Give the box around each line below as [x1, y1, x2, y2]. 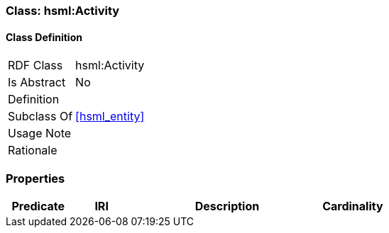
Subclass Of [8, 109, 73, 124]
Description [194, 198, 260, 213]
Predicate [11, 198, 65, 213]
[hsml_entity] [75, 109, 145, 124]
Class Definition [6, 30, 82, 43]
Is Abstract [8, 75, 66, 90]
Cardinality [322, 198, 383, 213]
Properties [6, 171, 65, 186]
